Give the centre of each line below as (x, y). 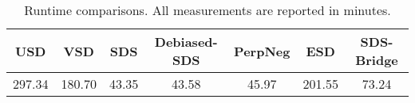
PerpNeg (262, 51)
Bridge (377, 60)
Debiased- (186, 42)
